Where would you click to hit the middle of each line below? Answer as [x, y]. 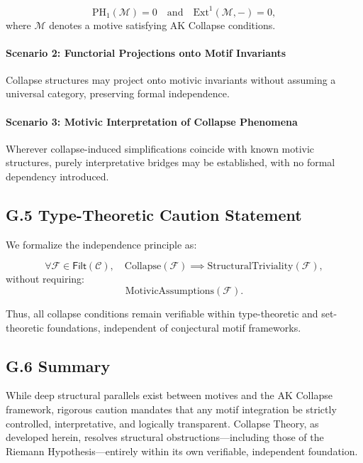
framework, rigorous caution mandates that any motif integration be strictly [171, 409]
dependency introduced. [57, 176]
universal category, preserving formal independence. [118, 93]
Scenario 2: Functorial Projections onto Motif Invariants [146, 52]
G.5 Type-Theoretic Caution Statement [154, 215]
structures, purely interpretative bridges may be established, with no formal [171, 162]
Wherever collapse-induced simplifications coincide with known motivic [160, 148]
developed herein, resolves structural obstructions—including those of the [165, 437]
